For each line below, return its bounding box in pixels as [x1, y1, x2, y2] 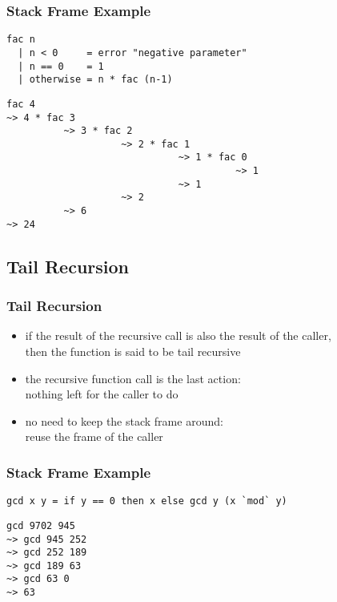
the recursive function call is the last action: [25, 370, 241, 386]
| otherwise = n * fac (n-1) [18, 74, 173, 86]
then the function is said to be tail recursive [25, 343, 241, 359]
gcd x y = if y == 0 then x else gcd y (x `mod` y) [6, 495, 287, 507]
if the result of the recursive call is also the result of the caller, [25, 327, 331, 344]
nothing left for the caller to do [25, 386, 179, 402]
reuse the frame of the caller [25, 428, 163, 445]
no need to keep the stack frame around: [25, 412, 223, 429]
